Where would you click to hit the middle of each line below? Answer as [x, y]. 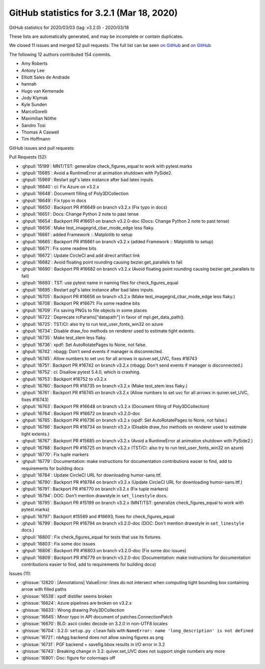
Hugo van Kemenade [42, 91]
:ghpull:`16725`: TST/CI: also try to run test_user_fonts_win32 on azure [92, 324]
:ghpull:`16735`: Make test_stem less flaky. [64, 338]
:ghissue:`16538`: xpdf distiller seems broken [67, 596]
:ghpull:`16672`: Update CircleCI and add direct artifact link [80, 255]
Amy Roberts [34, 63]
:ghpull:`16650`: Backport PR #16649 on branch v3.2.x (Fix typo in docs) [94, 207]
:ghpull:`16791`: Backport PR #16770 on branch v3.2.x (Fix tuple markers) [95, 489]
